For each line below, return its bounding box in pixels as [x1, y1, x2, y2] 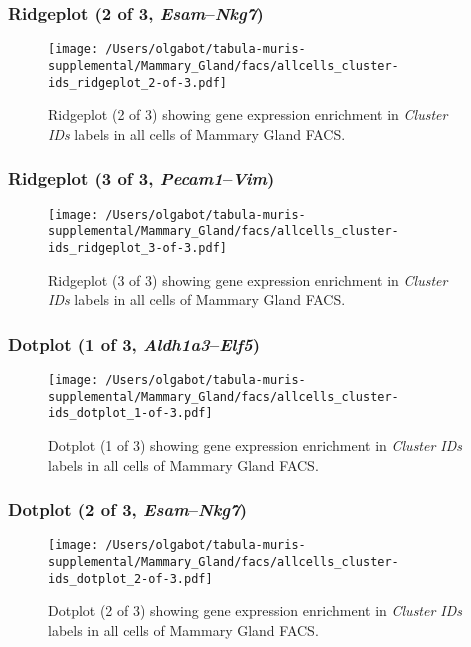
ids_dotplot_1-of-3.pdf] [48, 406, 213, 421]
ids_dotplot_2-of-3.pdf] [48, 571, 213, 586]
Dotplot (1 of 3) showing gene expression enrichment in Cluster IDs [48, 434, 463, 455]
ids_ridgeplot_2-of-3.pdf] [48, 75, 227, 90]
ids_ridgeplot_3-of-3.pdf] [48, 240, 227, 255]
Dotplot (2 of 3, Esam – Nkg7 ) [8, 497, 248, 522]
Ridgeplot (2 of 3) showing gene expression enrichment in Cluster [48, 104, 448, 125]
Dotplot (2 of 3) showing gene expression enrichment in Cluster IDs [48, 600, 463, 621]
